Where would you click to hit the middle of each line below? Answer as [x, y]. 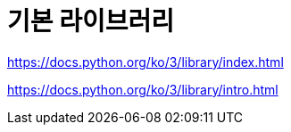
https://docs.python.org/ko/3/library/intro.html [143, 89]
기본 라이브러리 [91, 21]
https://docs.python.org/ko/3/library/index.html [145, 62]
